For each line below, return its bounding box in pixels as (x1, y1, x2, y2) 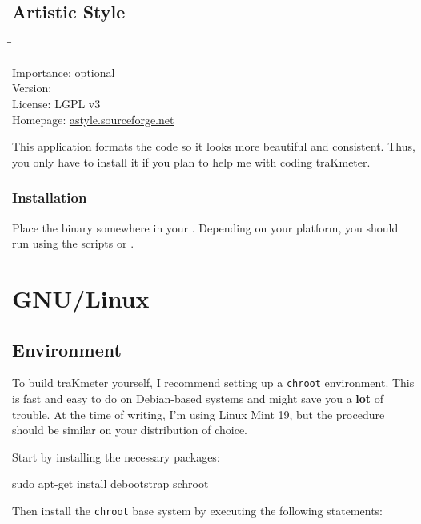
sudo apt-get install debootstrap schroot (12, 475, 209, 492)
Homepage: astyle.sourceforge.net (12, 111, 174, 127)
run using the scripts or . (12, 235, 134, 252)
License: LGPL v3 (12, 95, 101, 111)
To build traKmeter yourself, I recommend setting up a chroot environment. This (12, 374, 415, 391)
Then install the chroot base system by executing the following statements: (12, 502, 383, 518)
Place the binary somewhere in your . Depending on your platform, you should (12, 219, 399, 236)
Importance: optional (12, 63, 115, 80)
